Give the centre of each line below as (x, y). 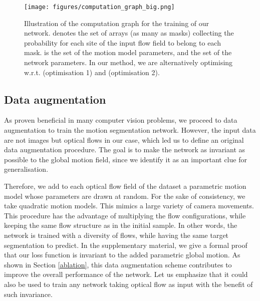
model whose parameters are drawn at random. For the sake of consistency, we (125, 196)
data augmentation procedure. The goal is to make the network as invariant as (125, 149)
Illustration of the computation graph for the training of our (117, 23)
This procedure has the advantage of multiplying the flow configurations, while (125, 215)
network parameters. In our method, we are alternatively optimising (128, 62)
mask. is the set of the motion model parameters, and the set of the (128, 52)
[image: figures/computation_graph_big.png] (99, 7)
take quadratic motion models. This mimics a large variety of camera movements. (129, 206)
